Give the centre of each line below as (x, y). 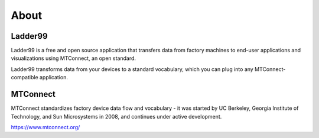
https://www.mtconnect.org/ (45, 127)
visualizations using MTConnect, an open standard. (73, 58)
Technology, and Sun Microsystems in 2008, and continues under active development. (116, 116)
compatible (25, 78)
